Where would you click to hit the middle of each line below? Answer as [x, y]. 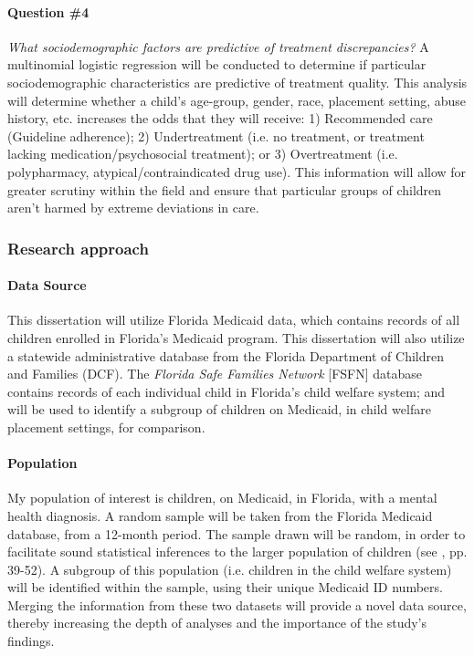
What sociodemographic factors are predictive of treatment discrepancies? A [218, 46]
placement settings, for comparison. [106, 427]
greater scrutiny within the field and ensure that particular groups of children [225, 189]
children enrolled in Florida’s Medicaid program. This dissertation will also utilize [236, 337]
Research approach [78, 248]
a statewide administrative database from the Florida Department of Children [226, 355]
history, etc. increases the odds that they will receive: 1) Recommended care [220, 118]
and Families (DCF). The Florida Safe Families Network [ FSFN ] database [215, 374]
